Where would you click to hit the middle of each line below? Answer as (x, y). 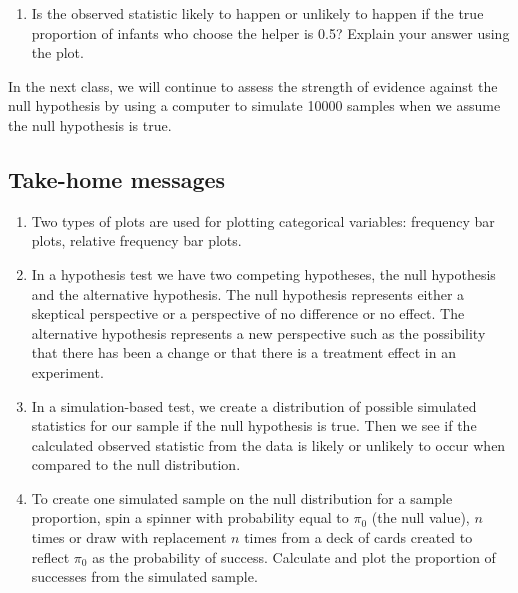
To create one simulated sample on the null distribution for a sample (242, 497)
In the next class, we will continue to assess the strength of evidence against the (253, 85)
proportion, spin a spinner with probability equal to (190, 517)
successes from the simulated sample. (144, 576)
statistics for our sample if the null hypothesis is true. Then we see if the (254, 425)
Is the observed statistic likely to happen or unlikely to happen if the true (257, 13)
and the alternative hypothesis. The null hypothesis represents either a (248, 293)
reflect (50, 556)
